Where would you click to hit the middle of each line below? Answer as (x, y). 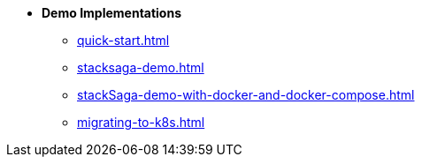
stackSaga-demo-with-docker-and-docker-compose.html (246, 95)
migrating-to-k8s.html (141, 122)
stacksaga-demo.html (141, 67)
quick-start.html (123, 40)
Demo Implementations (112, 13)
